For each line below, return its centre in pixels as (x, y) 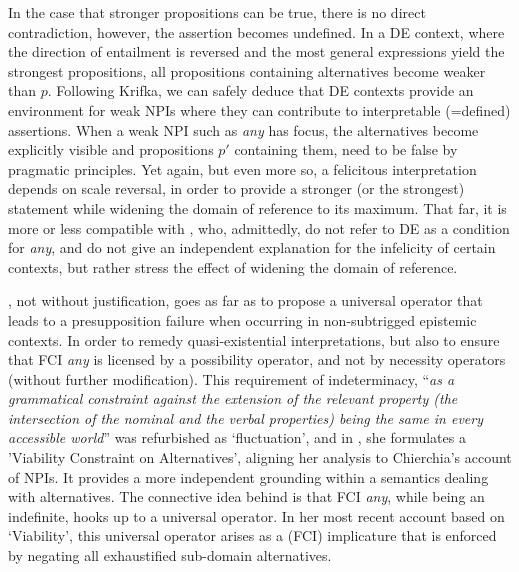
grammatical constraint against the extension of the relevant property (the (233, 398)
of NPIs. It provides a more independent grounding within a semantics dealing (248, 476)
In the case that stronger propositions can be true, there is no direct (217, 12)
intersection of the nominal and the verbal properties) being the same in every (246, 417)
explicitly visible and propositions (111, 149)
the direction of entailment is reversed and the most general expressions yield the (256, 51)
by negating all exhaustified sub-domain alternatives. (170, 555)
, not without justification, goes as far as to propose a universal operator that (245, 300)
